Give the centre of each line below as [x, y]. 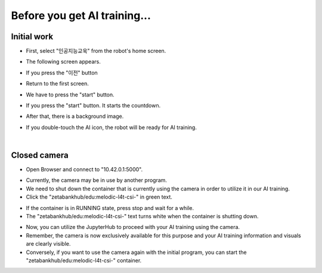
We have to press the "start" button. [70, 95]
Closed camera [40, 155]
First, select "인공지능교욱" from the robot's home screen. [96, 51]
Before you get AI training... [81, 15]
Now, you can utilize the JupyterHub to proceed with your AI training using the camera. [133, 227]
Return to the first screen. [58, 84]
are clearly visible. [48, 244]
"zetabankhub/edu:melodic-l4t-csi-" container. [84, 261]
